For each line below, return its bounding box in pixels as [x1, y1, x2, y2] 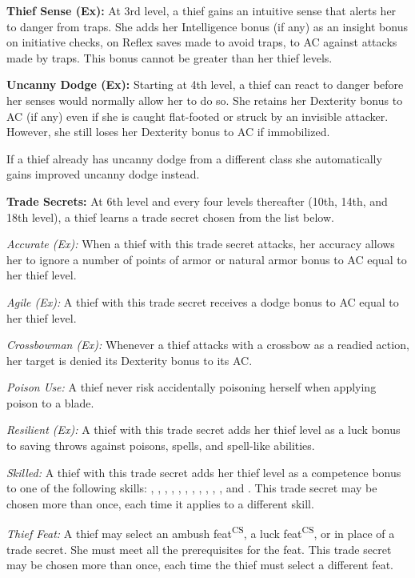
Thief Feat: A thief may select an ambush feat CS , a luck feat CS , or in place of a [6, 523, 395, 542]
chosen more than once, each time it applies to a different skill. [6, 495, 314, 512]
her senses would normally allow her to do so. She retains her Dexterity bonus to [6, 91, 403, 108]
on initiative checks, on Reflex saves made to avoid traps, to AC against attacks [6, 34, 397, 50]
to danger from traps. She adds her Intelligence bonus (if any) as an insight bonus [6, 18, 408, 34]
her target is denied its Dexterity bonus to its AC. [6, 351, 253, 368]
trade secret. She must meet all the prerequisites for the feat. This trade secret [6, 540, 392, 557]
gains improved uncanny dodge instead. [6, 166, 200, 183]
